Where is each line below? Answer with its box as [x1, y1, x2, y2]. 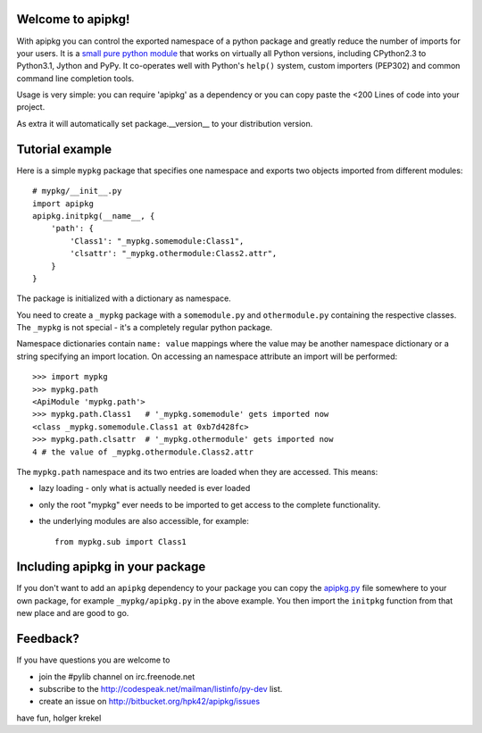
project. [16, 102, 46, 112]
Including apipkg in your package [16, 559, 206, 575]
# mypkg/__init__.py [32, 186, 122, 196]
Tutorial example [16, 141, 112, 156]
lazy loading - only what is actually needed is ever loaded [38, 483, 251, 494]
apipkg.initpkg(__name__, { [32, 211, 155, 221]
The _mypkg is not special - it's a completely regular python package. [16, 322, 273, 333]
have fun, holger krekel [16, 712, 102, 723]
